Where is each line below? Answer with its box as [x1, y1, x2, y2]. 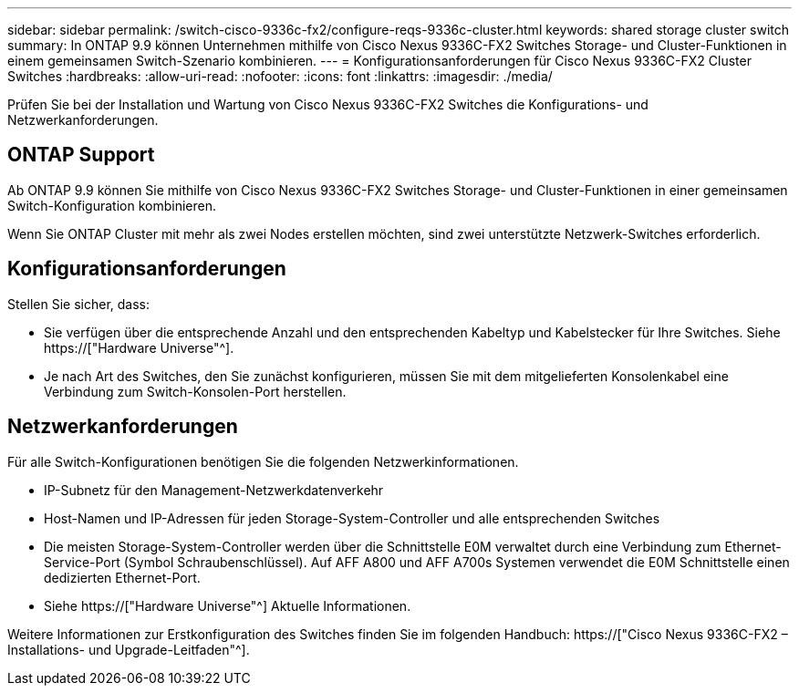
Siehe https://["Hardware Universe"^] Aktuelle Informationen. [44, 597, 411, 614]
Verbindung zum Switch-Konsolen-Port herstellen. [44, 383, 347, 399]
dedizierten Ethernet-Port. [44, 569, 201, 585]
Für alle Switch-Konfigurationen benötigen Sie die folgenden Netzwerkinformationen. [7, 453, 519, 470]
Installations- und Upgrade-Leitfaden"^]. [7, 641, 250, 657]
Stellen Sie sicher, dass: [7, 295, 150, 312]
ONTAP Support [7, 143, 155, 167]
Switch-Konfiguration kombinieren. [7, 197, 216, 213]
